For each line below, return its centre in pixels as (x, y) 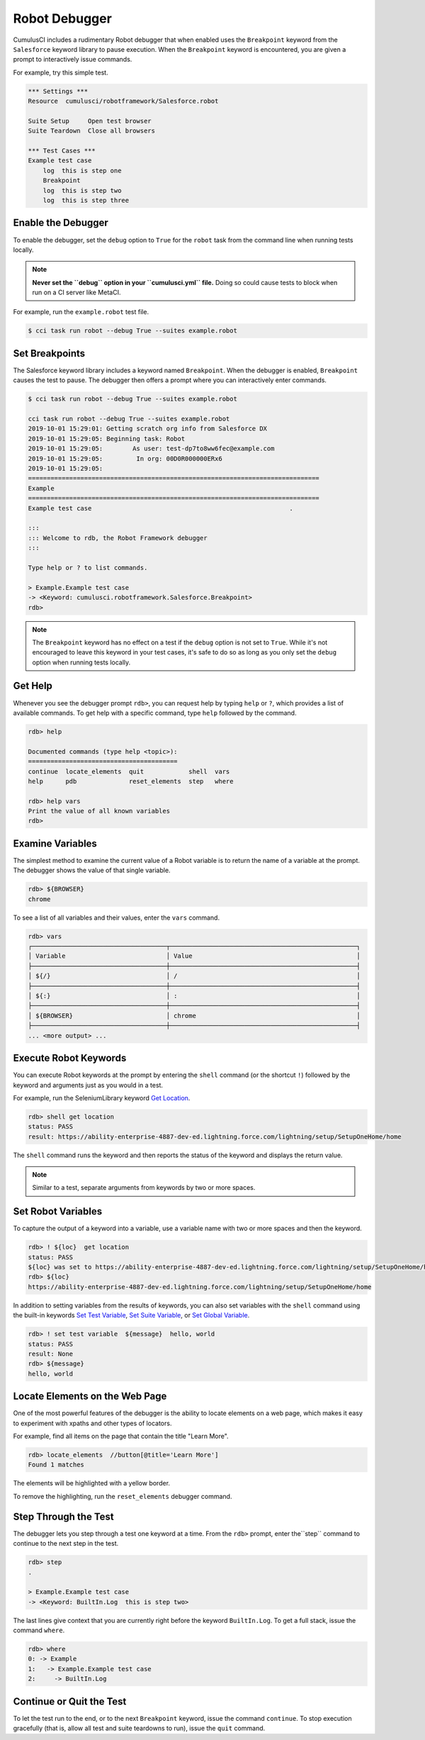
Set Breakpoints (49, 353)
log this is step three (86, 200)
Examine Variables (55, 843)
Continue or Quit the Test (70, 1701)
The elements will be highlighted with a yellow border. (91, 1483)
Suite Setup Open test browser (90, 121)
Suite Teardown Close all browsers (92, 131)
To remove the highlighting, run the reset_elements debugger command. (123, 1496)
